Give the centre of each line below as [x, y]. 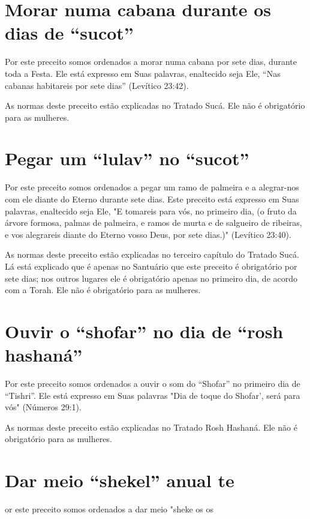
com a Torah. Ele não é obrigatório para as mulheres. [103, 290]
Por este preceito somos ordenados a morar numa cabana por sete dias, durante [151, 62]
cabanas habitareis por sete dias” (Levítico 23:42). [97, 85]
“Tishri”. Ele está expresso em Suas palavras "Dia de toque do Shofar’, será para [153, 395]
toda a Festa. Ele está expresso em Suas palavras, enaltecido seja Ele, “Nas [143, 73]
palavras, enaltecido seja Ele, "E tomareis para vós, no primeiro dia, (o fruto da [151, 211]
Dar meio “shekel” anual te [120, 480]
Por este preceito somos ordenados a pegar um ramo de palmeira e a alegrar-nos [152, 187]
